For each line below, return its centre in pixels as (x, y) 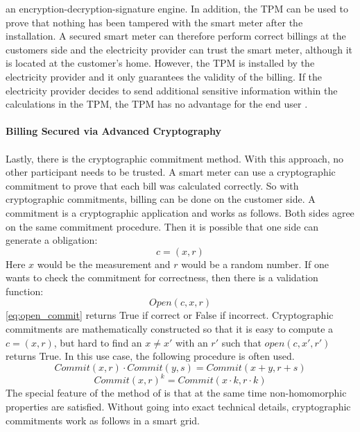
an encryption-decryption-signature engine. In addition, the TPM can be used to (177, 8)
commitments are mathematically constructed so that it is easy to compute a (170, 329)
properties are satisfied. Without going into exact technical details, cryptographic (178, 406)
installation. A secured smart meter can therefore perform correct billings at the (176, 36)
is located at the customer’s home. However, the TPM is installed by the (160, 63)
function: (25, 291)
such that (241, 342)
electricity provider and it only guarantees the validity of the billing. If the (164, 76)
